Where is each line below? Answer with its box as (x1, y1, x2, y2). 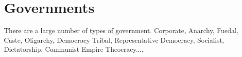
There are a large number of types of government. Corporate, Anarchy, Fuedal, (4, 25, 239, 35)
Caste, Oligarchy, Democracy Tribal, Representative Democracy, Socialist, (4, 34, 224, 45)
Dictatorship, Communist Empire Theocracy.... (4, 44, 144, 54)
